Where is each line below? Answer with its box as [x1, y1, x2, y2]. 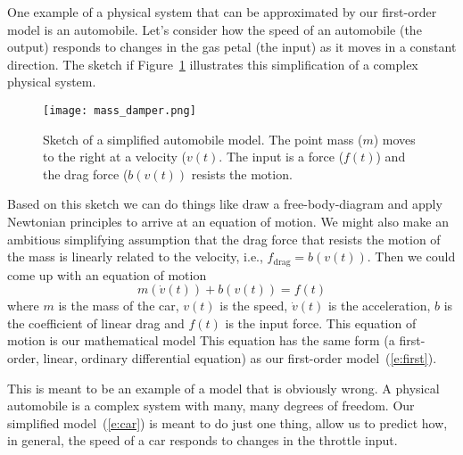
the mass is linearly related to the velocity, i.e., [7, 247, 263, 266]
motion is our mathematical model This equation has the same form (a [7, 331, 395, 350]
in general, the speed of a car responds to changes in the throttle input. [7, 431, 398, 450]
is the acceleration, [327, 296, 431, 315]
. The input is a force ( [219, 147, 344, 166]
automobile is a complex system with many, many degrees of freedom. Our [7, 396, 415, 415]
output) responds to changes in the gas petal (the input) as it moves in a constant [7, 37, 457, 56]
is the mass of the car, [58, 296, 179, 315]
